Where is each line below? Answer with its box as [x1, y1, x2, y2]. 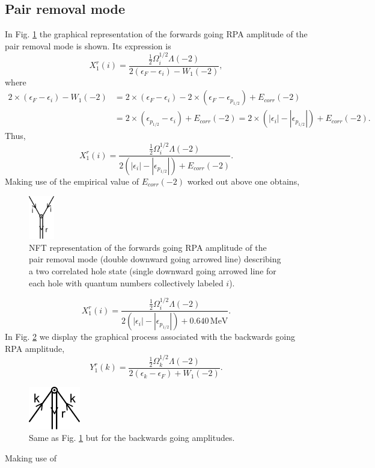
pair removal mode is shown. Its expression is [5, 39, 171, 52]
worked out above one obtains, [187, 175, 300, 188]
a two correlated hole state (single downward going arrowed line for [29, 264, 276, 277]
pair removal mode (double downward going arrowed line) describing [29, 253, 281, 265]
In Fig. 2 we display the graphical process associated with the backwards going [5, 330, 295, 343]
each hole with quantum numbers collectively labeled [29, 276, 224, 289]
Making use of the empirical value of [5, 175, 139, 188]
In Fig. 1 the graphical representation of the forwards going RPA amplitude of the [5, 28, 308, 40]
